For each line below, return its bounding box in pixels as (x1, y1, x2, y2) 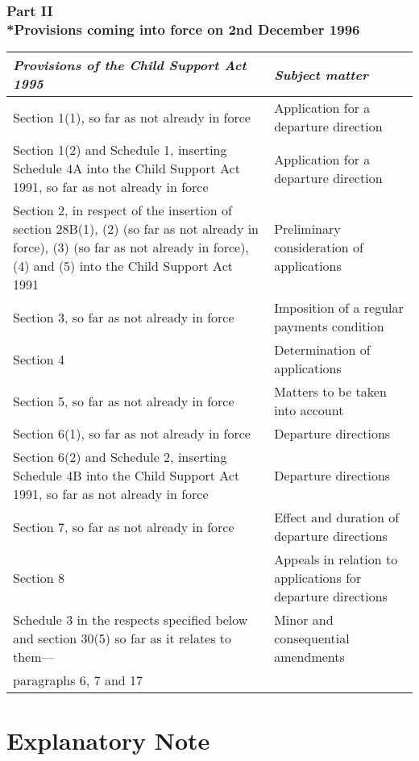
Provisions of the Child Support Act (13, 56, 247, 75)
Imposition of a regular (274, 298, 404, 318)
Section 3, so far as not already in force (13, 307, 234, 326)
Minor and (274, 610, 334, 630)
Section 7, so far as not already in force (13, 517, 234, 536)
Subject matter (274, 64, 368, 84)
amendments (274, 647, 345, 667)
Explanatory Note (6, 724, 210, 757)
